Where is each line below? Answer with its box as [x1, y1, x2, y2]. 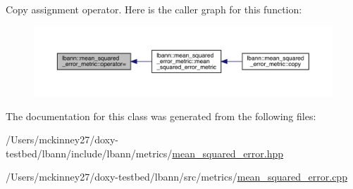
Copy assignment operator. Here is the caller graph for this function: [6, 2, 302, 16]
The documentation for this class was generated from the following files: [6, 108, 316, 123]
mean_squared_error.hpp [172, 145, 284, 160]
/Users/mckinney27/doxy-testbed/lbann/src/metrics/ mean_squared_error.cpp [6, 169, 347, 184]
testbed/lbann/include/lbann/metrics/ [6, 145, 173, 160]
